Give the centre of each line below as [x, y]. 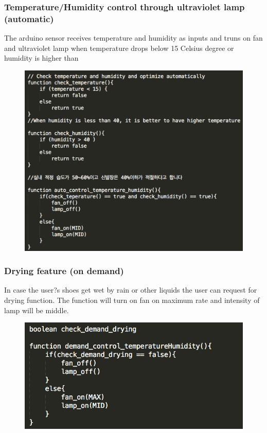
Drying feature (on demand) [64, 271]
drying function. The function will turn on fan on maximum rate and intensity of [132, 300]
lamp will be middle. [37, 310]
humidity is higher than [41, 58]
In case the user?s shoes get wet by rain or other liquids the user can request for [131, 290]
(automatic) [29, 18]
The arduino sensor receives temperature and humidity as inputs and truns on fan [133, 38]
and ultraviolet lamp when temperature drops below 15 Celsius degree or [119, 48]
